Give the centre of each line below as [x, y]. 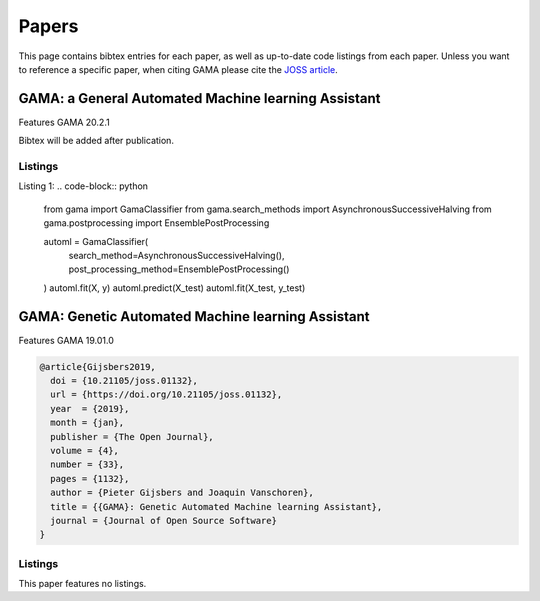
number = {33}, [87, 464]
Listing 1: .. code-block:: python [83, 186]
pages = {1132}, [90, 478]
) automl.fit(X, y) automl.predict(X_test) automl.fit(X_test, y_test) [174, 287]
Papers [48, 26]
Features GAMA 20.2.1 [64, 122]
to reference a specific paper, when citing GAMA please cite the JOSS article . [178, 69]
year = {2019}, [90, 408]
